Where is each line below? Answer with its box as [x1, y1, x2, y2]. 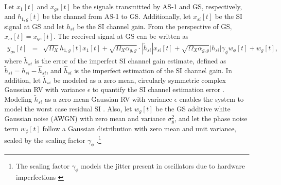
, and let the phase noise [174, 113, 247, 123]
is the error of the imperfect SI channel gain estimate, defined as [35, 56, 227, 66]
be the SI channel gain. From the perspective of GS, [77, 21, 232, 31]
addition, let [4, 75, 41, 85]
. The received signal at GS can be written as [53, 31, 189, 41]
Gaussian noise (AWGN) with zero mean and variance [4, 113, 166, 123]
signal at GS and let [4, 21, 65, 31]
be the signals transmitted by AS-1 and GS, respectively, [72, 1, 242, 11]
